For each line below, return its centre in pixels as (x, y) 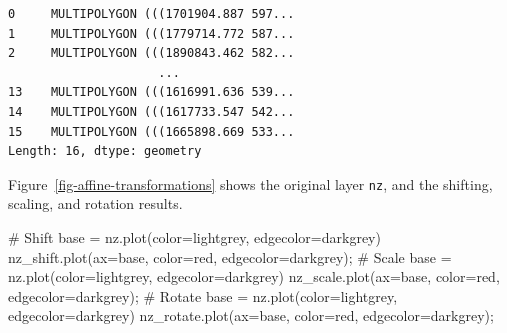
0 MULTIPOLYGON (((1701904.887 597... (151, 14)
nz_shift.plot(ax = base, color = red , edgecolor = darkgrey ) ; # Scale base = (230, 256)
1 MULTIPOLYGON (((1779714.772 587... (151, 33)
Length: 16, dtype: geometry (105, 151)
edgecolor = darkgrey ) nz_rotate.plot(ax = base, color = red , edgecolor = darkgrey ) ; (251, 315)
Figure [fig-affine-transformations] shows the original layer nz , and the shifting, (250, 183)
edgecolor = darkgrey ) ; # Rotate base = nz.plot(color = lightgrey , (203, 295)
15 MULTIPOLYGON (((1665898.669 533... (151, 131)
